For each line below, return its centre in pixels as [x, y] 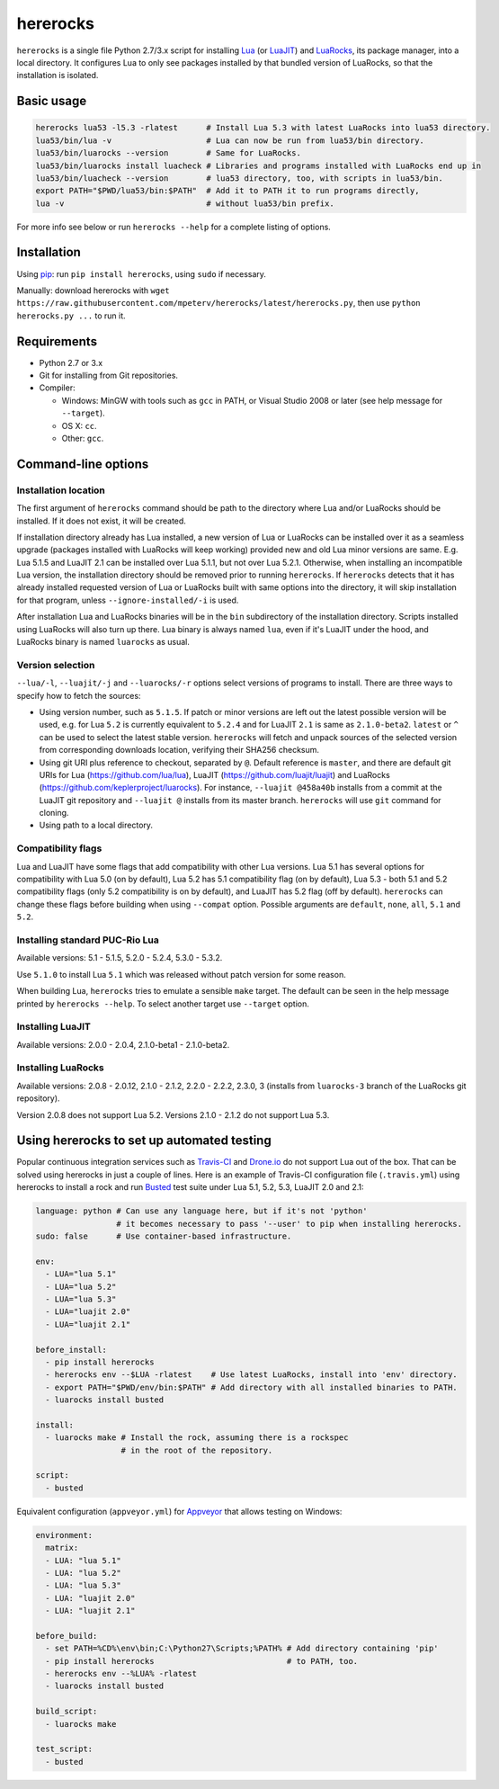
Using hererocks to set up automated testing [144, 1141]
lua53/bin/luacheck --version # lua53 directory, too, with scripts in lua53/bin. [240, 178]
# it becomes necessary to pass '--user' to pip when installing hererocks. [289, 1224]
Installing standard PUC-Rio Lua [88, 940]
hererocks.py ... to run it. [71, 316]
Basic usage [52, 101]
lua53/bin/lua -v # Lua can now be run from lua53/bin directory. [230, 140]
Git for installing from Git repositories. [109, 376]
